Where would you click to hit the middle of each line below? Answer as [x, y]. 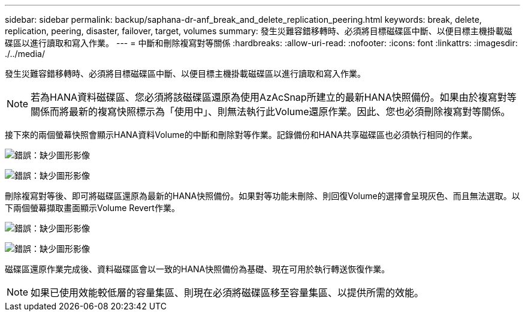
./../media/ [25, 54]
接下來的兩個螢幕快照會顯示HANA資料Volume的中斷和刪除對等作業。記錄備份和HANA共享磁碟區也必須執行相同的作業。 [241, 135]
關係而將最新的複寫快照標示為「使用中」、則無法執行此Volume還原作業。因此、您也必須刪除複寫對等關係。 [271, 112]
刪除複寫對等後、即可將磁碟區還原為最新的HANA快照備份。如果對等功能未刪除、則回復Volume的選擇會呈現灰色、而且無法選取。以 [262, 196]
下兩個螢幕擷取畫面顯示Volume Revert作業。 [92, 208]
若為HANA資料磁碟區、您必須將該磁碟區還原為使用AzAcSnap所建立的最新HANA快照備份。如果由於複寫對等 [274, 97]
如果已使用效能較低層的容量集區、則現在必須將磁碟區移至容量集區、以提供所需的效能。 [227, 293]
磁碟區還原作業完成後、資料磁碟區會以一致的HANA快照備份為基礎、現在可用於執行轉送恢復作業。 [197, 269]
